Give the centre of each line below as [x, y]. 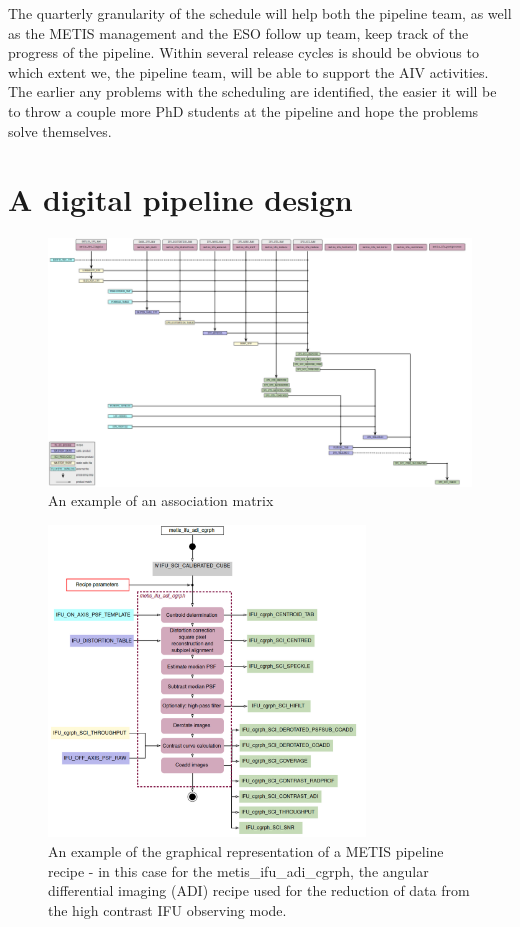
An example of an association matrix [161, 500]
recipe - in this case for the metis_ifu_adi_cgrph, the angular [238, 870]
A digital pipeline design [180, 199]
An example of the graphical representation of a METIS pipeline [246, 850]
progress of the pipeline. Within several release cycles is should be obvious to [243, 52]
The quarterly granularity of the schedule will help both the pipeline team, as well [260, 13]
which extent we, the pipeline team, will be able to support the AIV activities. [248, 71]
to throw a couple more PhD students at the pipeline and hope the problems [243, 110]
